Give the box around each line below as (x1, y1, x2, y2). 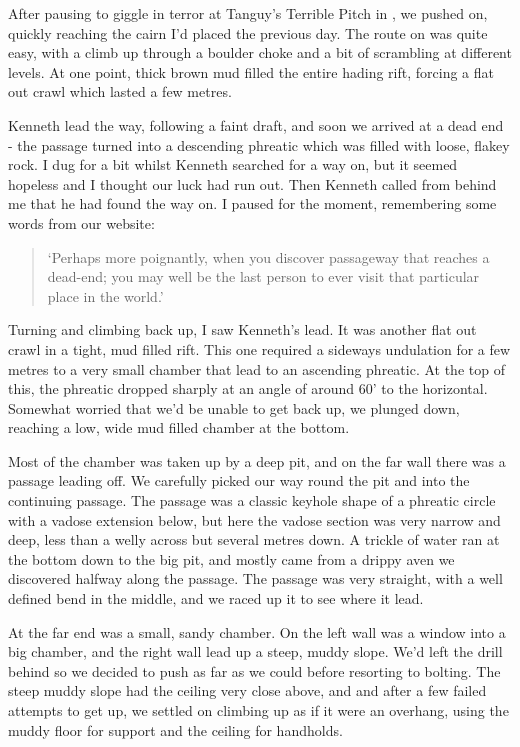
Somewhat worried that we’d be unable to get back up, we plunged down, (8, 397, 460, 418)
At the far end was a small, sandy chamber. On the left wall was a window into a (8, 621, 506, 642)
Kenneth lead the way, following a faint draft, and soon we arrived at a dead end (8, 114, 504, 135)
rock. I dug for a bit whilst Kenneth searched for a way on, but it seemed (8, 154, 458, 175)
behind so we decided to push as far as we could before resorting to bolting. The (8, 660, 501, 681)
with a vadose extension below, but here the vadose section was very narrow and (8, 509, 501, 530)
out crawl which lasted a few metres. (8, 81, 232, 102)
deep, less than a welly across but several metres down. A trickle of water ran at (8, 529, 500, 550)
